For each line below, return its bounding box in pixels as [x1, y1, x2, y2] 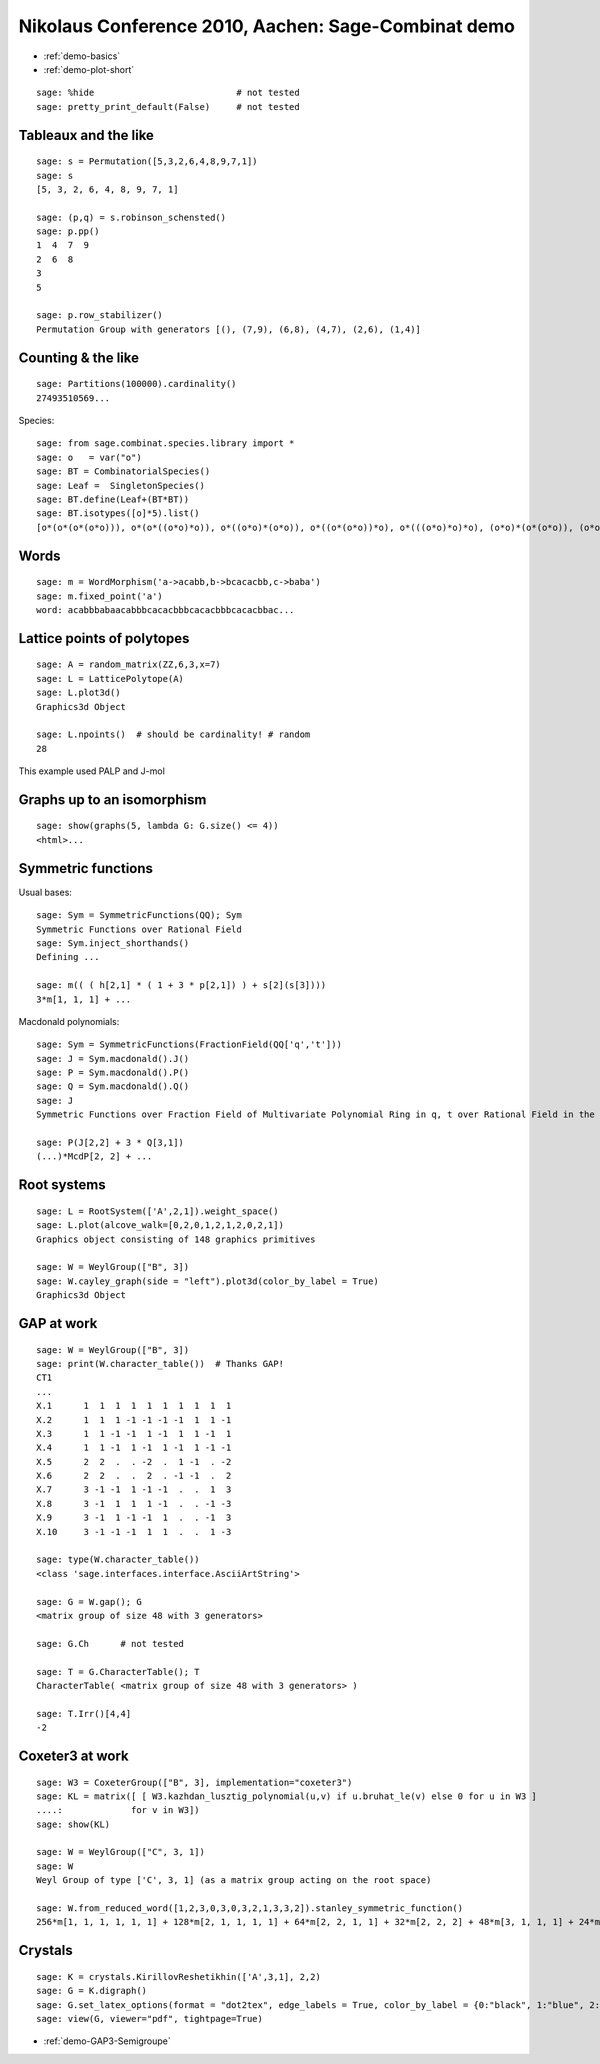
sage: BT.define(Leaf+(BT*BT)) [36, 493, 190, 505]
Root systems [18, 1176, 107, 1194]
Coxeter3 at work [18, 1747, 129, 1764]
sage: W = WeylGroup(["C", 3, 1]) [36, 1846, 205, 1858]
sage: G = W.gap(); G [36, 1596, 142, 1607]
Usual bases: [18, 886, 72, 898]
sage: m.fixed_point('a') [36, 590, 164, 602]
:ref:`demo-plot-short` [43, 63, 135, 75]
